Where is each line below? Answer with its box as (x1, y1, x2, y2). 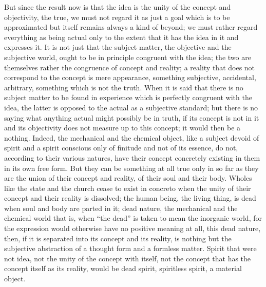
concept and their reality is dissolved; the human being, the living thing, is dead (4, 193, 256, 203)
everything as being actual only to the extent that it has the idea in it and (4, 31, 239, 42)
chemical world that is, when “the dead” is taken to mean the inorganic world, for (4, 213, 262, 223)
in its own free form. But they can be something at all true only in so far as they (4, 162, 259, 173)
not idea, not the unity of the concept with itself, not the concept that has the (4, 253, 251, 263)
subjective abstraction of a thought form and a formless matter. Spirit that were (4, 243, 257, 254)
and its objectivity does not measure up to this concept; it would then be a (4, 122, 241, 133)
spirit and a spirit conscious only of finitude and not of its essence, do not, (4, 142, 238, 153)
